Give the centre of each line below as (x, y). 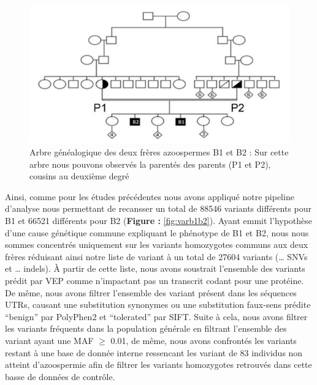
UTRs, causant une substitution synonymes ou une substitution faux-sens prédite (158, 305)
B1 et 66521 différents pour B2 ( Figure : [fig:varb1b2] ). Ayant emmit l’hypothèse (159, 220)
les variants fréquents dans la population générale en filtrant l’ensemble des (146, 328)
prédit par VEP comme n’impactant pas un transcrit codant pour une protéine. (155, 280)
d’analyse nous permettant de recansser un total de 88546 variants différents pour (158, 208)
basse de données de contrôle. (60, 376)
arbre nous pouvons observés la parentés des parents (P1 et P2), (150, 164)
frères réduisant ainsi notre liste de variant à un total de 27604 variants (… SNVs (156, 256)
